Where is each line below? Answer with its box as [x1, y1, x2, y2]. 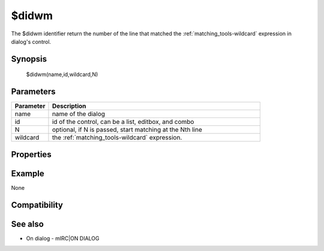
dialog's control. [11, 38, 51, 45]
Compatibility [11, 199, 63, 210]
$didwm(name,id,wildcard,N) [26, 71, 98, 78]
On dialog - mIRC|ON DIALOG [26, 234, 100, 242]
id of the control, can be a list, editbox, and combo [52, 117, 194, 126]
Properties [11, 149, 52, 159]
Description [52, 102, 86, 110]
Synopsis [11, 54, 47, 64]
